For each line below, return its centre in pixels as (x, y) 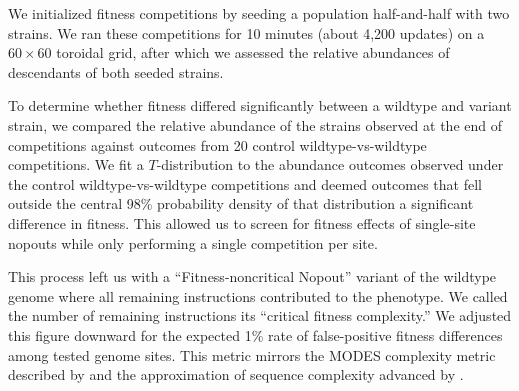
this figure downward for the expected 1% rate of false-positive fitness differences (255, 334)
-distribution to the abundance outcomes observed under (330, 164)
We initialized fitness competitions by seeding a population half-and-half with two (259, 13)
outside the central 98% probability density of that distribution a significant (241, 203)
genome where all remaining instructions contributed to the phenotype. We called (258, 295)
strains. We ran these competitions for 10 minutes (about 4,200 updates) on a (246, 32)
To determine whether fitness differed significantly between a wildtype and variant (260, 105)
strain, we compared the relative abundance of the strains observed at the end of (255, 124)
